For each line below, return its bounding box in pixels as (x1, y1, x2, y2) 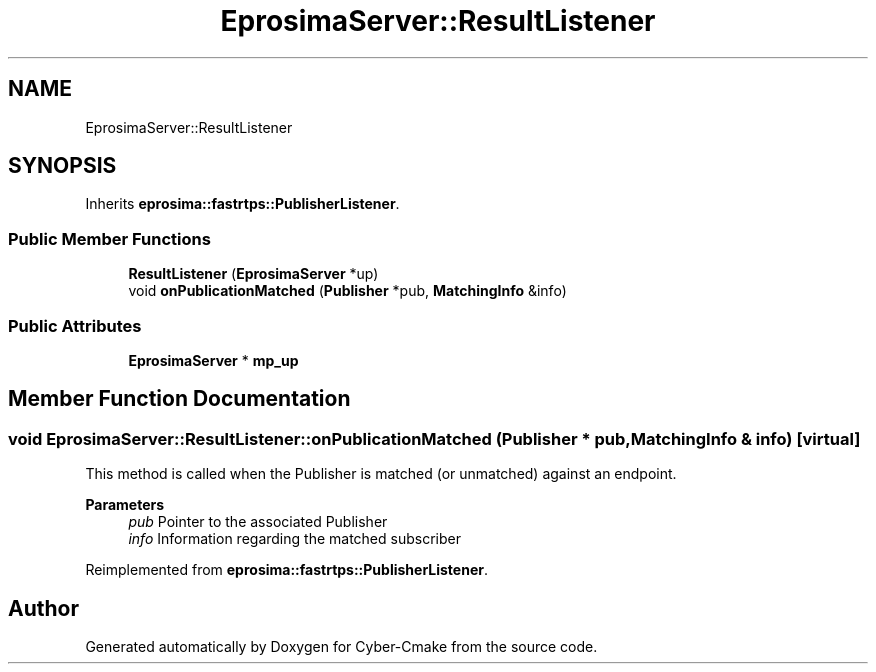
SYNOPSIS (8, 153, 117, 179)
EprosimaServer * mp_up (128, 351, 299, 369)
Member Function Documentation (8, 386, 351, 412)
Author (8, 595, 79, 621)
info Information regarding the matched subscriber (128, 530, 461, 548)
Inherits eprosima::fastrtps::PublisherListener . (85, 195, 400, 213)
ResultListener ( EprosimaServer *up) (128, 265, 379, 283)
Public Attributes (8, 315, 142, 336)
